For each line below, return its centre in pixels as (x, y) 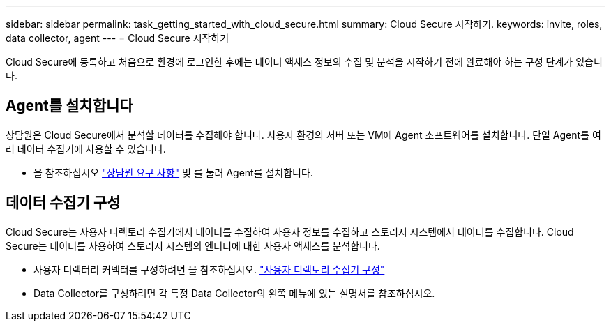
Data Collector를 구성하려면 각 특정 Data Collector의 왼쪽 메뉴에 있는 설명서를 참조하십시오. (234, 293)
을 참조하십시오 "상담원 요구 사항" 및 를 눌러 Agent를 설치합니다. (173, 172)
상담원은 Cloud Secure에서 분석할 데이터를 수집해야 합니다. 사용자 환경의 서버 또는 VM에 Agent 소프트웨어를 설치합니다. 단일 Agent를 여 (303, 135)
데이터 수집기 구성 (63, 203)
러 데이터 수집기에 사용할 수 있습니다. (86, 149)
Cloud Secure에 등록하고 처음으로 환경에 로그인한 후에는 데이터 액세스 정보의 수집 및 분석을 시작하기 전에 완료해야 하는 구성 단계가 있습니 (304, 62)
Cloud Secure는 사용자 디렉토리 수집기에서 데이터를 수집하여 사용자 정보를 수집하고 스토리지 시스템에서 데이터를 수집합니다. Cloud (290, 231)
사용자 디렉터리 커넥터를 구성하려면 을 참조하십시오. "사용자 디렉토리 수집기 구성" (209, 269)
